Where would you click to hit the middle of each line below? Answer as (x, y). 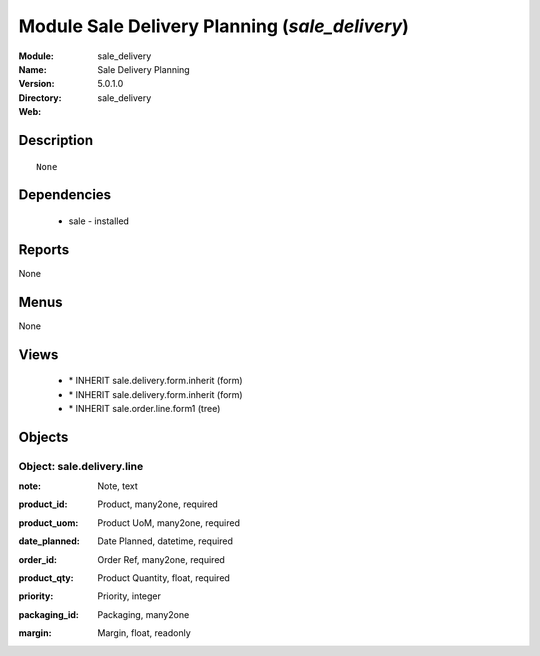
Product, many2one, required (158, 504)
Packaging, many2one (143, 614)
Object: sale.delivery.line (81, 466)
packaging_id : (48, 614)
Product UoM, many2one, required (168, 522)
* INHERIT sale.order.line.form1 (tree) (144, 408)
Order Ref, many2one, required (161, 559)
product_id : (43, 504)
